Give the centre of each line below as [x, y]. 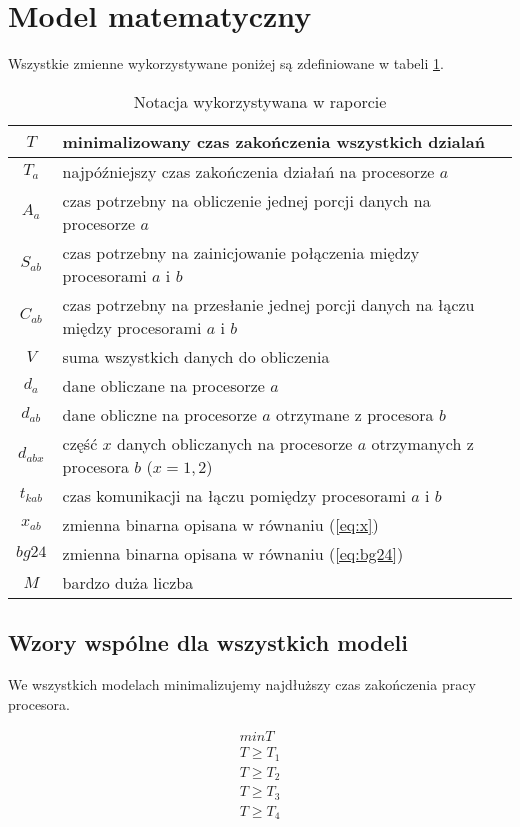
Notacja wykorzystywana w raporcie [260, 101]
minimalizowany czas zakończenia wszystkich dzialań [273, 141]
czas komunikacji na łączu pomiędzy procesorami [234, 495]
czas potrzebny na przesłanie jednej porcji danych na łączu [268, 304]
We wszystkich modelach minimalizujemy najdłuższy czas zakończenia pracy [242, 683]
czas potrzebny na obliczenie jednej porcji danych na [246, 200]
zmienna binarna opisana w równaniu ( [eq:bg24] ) [233, 553]
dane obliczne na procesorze [159, 414]
